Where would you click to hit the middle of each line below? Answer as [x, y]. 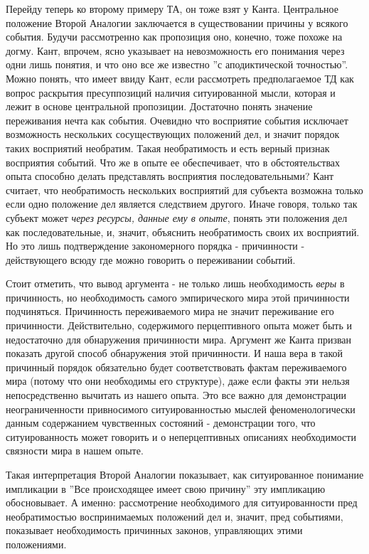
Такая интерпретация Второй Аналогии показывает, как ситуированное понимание [185, 474]
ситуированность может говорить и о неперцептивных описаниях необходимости [181, 436]
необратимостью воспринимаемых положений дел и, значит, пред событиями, [175, 516]
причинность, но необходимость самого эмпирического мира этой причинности [178, 297]
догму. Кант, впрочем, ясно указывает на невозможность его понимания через [175, 50]
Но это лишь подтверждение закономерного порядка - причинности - [155, 246]
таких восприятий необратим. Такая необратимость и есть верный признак [168, 148]
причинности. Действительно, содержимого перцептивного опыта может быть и [179, 325]
